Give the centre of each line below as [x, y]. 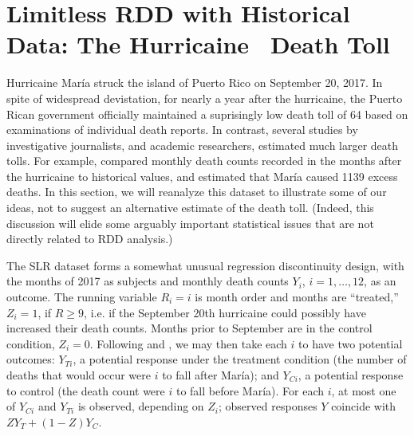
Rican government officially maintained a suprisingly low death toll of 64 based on [207, 114]
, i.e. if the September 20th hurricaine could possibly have [225, 312]
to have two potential [351, 343]
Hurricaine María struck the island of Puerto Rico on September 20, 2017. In [195, 82]
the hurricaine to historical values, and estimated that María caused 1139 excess [202, 176]
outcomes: [31, 359]
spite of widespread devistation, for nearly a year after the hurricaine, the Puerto [205, 98]
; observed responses [268, 406]
